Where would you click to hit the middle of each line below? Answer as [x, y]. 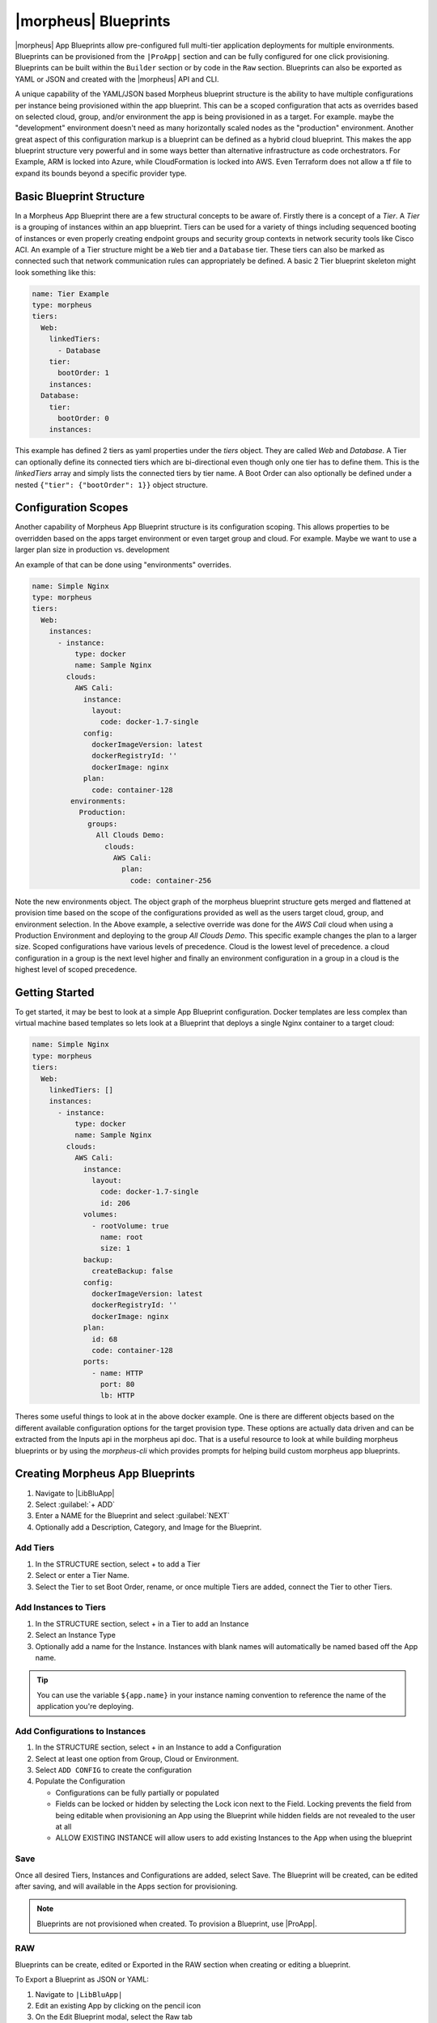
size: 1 [115, 1249]
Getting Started [55, 992]
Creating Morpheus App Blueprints [105, 1474]
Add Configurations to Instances [80, 1731]
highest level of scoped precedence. [76, 969]
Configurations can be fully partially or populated [137, 1792]
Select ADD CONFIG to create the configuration [113, 1770]
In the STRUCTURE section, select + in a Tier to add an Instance [142, 1623]
